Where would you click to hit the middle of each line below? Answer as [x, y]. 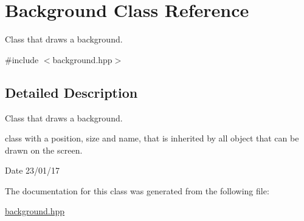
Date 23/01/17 [33, 170]
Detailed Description [71, 92]
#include [22, 59]
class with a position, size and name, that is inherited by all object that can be [152, 138]
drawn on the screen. [44, 150]
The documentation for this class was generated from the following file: [137, 190]
